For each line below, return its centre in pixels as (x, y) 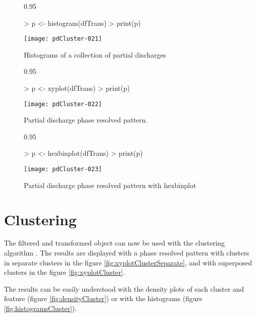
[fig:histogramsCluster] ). (40, 308)
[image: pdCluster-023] (63, 169)
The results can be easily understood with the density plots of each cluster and (124, 288)
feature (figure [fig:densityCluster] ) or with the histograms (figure (103, 298)
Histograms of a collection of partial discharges (95, 54)
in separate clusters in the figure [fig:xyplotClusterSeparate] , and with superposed (128, 262)
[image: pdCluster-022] (63, 104)
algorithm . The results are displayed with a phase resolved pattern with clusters (127, 253)
